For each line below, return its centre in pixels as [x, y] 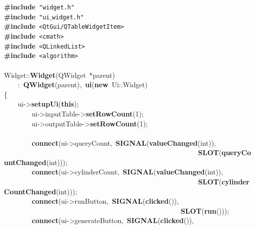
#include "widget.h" [39, 6]
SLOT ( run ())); [205, 210]
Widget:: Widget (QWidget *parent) [60, 75]
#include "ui [27, 16]
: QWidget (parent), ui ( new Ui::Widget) [83, 85]
